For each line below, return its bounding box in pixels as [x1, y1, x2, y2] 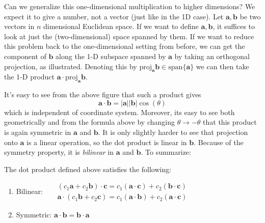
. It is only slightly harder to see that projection [98, 126, 248, 137]
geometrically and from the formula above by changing [4, 117, 175, 127]
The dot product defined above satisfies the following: [4, 163, 172, 174]
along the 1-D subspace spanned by [56, 50, 166, 61]
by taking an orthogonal [174, 50, 250, 61]
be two [240, 11, 261, 21]
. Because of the [194, 136, 244, 147]
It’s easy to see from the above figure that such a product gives [4, 89, 201, 100]
